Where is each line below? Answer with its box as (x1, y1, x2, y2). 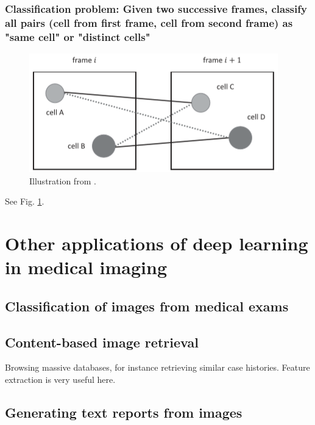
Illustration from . (29, 174, 96, 187)
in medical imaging (5, 255, 168, 280)
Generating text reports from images (5, 402, 242, 421)
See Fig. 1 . (5, 195, 44, 208)
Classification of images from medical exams (5, 296, 289, 315)
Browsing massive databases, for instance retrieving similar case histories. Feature (5, 361, 310, 374)
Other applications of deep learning (5, 231, 308, 256)
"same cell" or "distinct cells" (5, 29, 150, 44)
